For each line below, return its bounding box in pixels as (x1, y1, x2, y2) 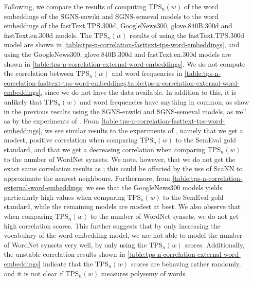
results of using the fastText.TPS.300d (129, 30, 244, 40)
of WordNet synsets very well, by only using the (4, 239, 147, 249)
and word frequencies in (111, 68, 182, 78)
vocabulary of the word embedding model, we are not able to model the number (4, 230, 243, 240)
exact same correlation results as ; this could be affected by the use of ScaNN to (4, 163, 243, 174)
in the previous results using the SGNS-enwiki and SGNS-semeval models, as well (4, 106, 247, 116)
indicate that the (43, 259, 93, 269)
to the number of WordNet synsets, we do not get (90, 211, 239, 221)
